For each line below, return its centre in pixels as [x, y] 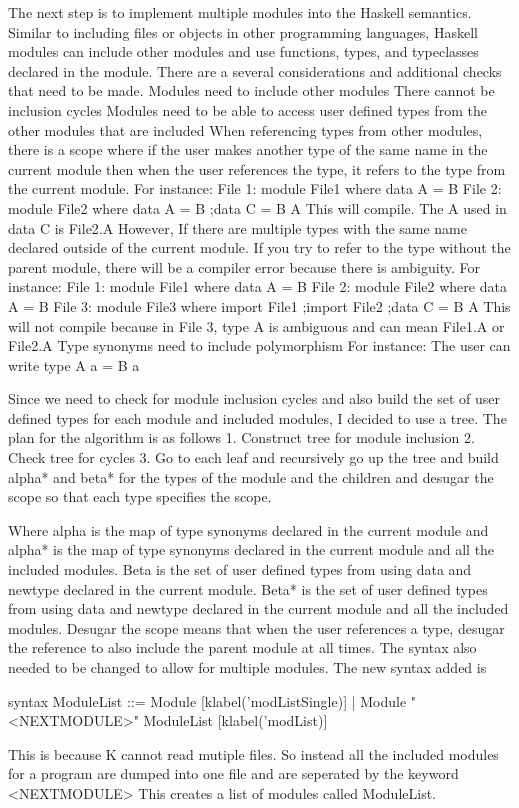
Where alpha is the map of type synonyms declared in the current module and [248, 529]
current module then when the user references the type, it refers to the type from [257, 168]
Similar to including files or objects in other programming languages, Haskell [243, 31]
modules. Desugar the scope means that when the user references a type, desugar [256, 627]
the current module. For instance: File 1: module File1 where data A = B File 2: [255, 188]
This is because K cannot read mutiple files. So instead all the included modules [253, 753]
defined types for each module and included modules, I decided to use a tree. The [257, 417]
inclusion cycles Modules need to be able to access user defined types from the [247, 109]
